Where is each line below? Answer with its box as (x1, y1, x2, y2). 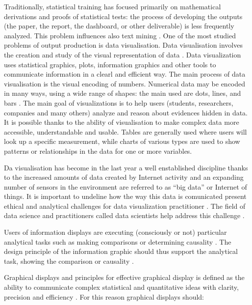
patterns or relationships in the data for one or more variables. (4, 145, 192, 156)
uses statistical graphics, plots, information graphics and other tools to (4, 59, 216, 69)
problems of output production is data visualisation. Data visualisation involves (4, 40, 243, 50)
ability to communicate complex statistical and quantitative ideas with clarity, (4, 282, 239, 292)
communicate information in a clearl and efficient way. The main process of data (4, 69, 246, 79)
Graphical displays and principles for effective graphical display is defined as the (4, 272, 245, 282)
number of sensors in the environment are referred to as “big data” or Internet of (4, 181, 247, 192)
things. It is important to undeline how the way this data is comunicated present (4, 191, 247, 201)
